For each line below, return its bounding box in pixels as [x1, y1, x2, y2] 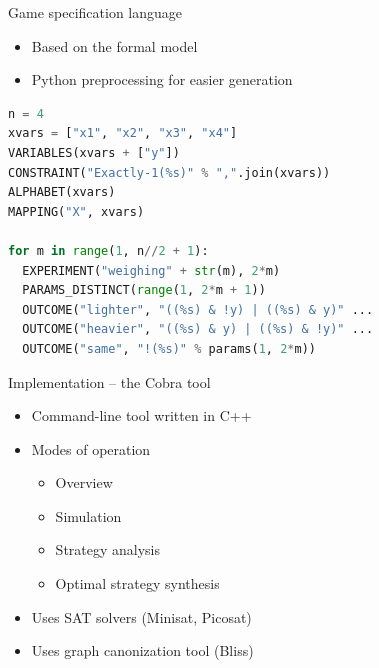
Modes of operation [31, 438, 151, 459]
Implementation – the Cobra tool [8, 371, 211, 392]
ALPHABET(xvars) [8, 185, 116, 200]
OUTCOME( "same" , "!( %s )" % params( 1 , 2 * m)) [22, 341, 316, 356]
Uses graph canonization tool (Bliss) [31, 640, 254, 661]
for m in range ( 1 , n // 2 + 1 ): [8, 243, 209, 258]
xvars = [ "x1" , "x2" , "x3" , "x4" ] [8, 126, 238, 141]
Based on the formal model [31, 35, 198, 56]
